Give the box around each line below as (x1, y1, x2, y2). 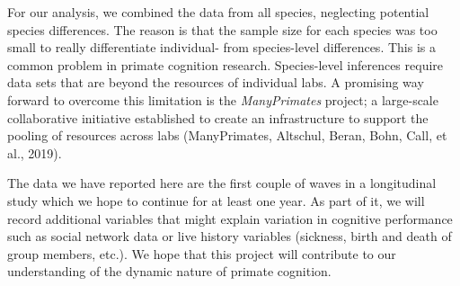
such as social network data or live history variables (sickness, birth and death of (7, 227, 452, 246)
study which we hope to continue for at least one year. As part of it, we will (7, 191, 425, 210)
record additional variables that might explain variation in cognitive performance (7, 209, 453, 228)
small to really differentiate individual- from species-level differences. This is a (7, 38, 436, 57)
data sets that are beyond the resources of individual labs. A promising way (7, 73, 424, 92)
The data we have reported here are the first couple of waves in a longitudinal (7, 174, 437, 192)
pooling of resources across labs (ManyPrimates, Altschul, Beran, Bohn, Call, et (7, 126, 447, 145)
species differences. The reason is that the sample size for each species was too (7, 20, 438, 39)
